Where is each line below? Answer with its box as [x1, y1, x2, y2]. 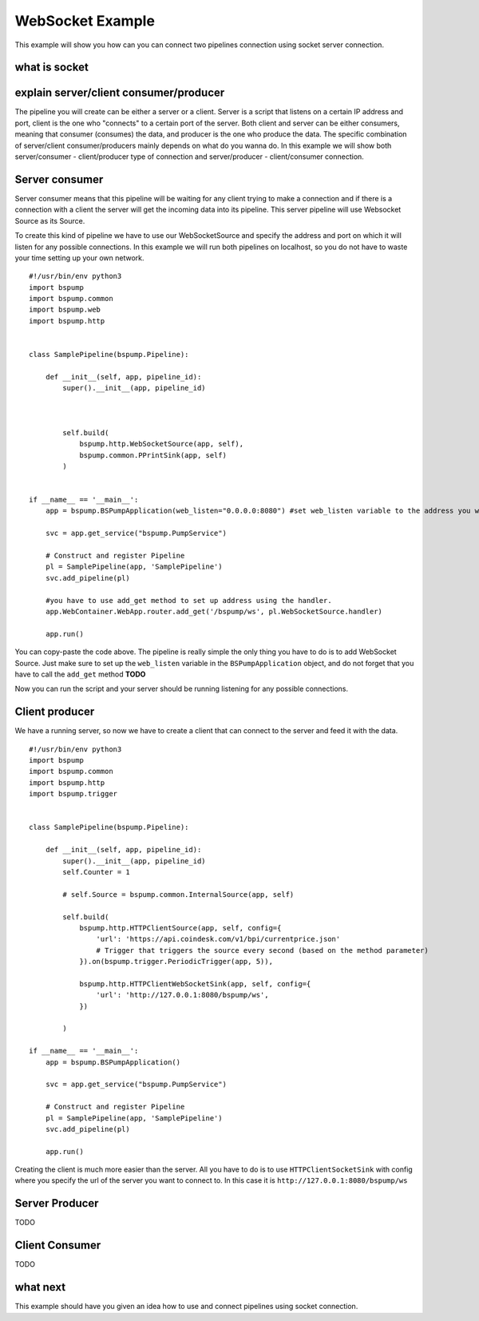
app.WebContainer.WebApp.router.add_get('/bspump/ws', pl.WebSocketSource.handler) [45, 607, 383, 616]
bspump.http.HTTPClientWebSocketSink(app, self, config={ [79, 979, 311, 988]
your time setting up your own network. [14, 252, 144, 263]
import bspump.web [29, 305, 101, 315]
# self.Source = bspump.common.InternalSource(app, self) [62, 890, 295, 899]
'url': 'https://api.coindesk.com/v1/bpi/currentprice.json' [96, 934, 341, 944]
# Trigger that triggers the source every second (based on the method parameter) [96, 946, 429, 954]
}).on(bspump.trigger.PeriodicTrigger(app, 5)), [79, 957, 273, 966]
